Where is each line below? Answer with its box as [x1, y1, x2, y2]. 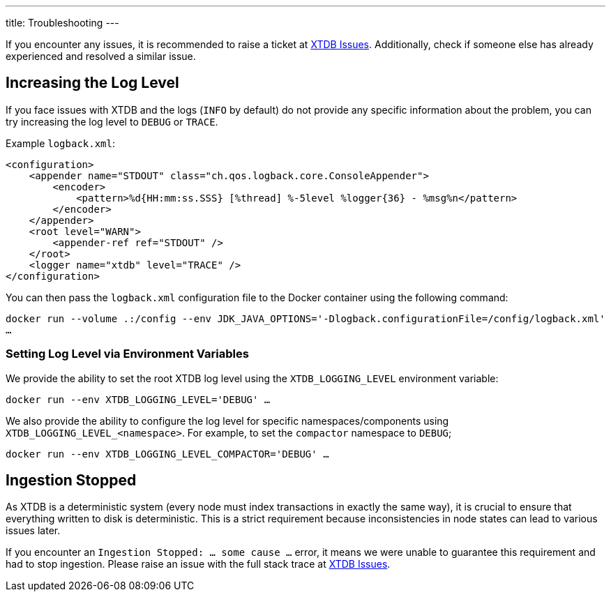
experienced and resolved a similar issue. [6, 50, 196, 62]
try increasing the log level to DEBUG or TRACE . [6, 115, 218, 128]
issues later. [6, 524, 61, 537]
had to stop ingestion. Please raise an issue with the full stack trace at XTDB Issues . [6, 558, 391, 570]
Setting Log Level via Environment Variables [6, 347, 249, 361]
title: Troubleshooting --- [6, 17, 119, 29]
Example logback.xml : [6, 137, 116, 149]
